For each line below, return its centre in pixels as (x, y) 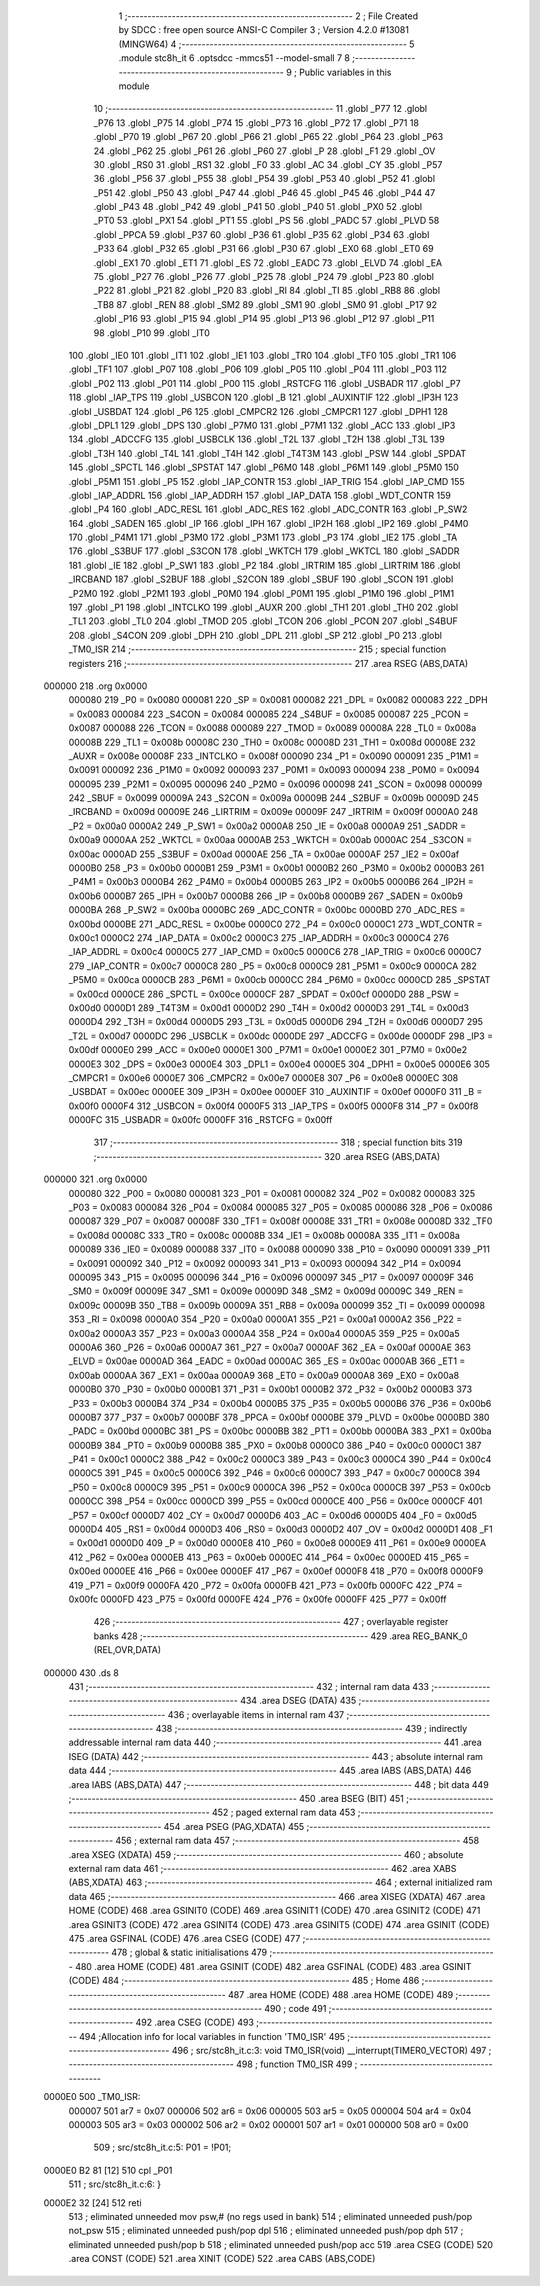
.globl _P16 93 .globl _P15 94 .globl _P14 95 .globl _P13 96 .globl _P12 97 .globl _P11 (264, 319)
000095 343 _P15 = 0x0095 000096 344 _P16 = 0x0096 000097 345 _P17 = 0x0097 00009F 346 (271, 1277)
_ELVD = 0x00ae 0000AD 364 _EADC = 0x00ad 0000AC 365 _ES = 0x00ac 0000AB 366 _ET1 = (267, 1361)
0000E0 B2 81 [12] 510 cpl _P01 (108, 2170)
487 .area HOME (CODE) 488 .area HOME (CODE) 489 (341, 1994)
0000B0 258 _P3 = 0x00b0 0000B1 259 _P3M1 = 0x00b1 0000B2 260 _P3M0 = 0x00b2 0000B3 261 (276, 868)
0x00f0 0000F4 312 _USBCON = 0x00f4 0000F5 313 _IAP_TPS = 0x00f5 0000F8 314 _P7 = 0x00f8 (273, 1106)
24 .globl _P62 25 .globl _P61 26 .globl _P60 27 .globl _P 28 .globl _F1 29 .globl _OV (264, 151)
